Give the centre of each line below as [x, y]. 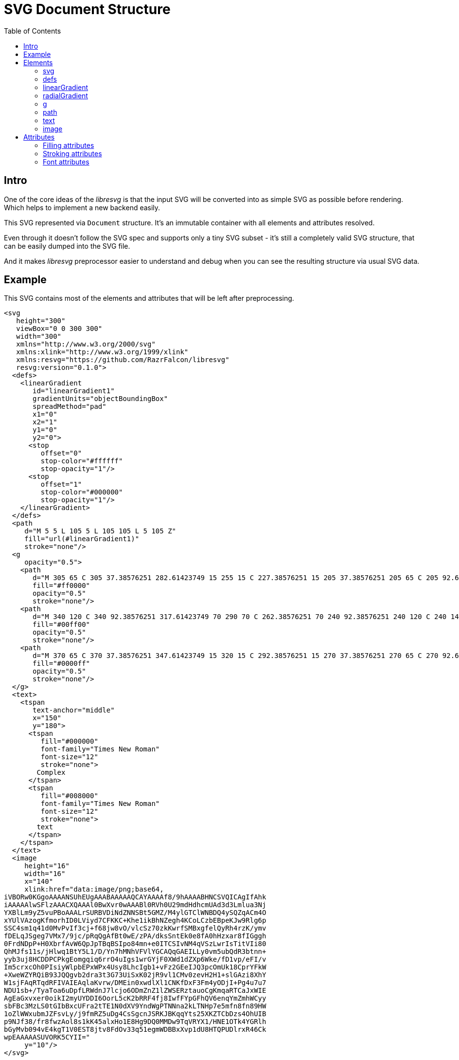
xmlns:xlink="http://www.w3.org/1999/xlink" [102, 352]
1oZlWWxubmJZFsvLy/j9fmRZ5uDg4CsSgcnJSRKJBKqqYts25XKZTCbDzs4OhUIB [135, 1014]
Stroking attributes [72, 153]
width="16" [45, 874]
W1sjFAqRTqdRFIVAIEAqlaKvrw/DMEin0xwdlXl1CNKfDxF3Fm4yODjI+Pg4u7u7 [135, 983]
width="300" [39, 337]
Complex [51, 773]
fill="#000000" [69, 741]
